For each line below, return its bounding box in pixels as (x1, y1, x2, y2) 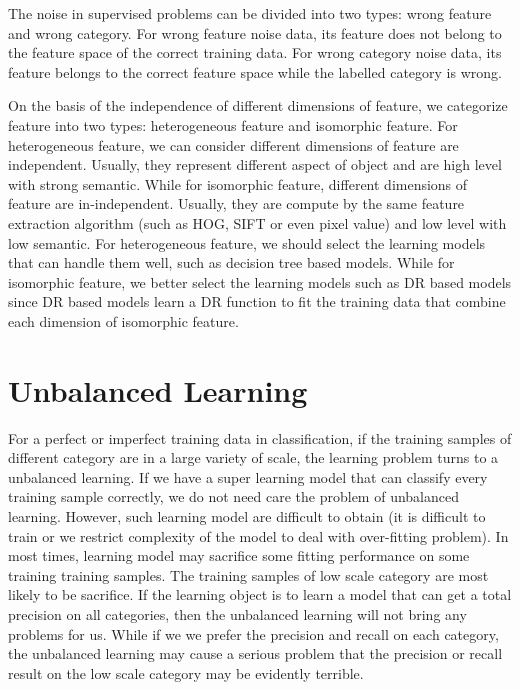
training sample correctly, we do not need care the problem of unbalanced (8, 486, 459, 507)
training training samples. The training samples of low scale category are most (8, 564, 489, 585)
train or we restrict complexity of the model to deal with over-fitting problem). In (8, 525, 509, 546)
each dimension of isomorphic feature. (8, 310, 239, 331)
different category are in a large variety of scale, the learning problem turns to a (8, 447, 499, 468)
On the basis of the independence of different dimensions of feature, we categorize (8, 95, 508, 116)
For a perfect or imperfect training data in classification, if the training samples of (8, 427, 512, 448)
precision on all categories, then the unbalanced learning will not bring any (8, 603, 467, 624)
